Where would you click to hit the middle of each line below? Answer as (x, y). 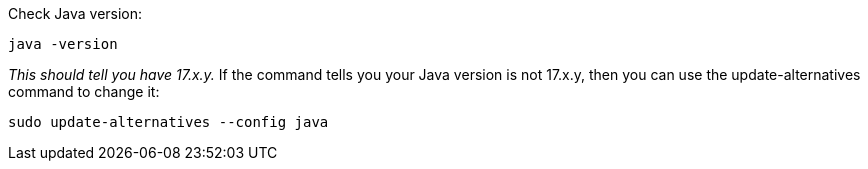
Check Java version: (75, 13)
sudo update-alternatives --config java (168, 122)
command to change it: (84, 91)
